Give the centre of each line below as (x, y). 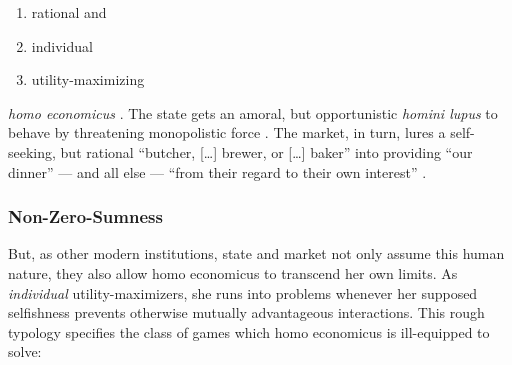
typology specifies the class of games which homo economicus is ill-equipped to (249, 331)
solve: (25, 351)
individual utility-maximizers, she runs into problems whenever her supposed (243, 292)
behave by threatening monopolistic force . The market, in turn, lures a (227, 132)
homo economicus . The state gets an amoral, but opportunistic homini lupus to (253, 112)
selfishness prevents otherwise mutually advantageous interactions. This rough (246, 312)
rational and (69, 12)
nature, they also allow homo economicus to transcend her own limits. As (233, 272)
